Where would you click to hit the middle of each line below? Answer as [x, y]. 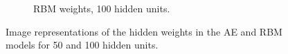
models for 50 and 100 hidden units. [82, 45]
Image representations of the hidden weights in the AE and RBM [144, 31]
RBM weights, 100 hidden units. [102, 8]
